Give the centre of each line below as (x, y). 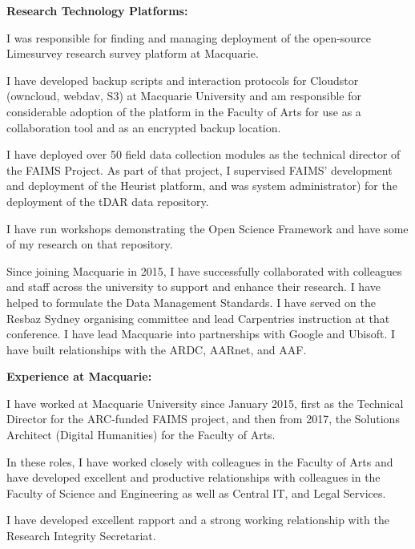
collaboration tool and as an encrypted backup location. (144, 127)
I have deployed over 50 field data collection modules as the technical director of (203, 154)
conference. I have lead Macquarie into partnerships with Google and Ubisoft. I (201, 334)
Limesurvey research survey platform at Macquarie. (133, 53)
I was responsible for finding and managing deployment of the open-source (189, 37)
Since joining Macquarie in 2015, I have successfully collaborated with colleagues (204, 270)
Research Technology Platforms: (97, 10)
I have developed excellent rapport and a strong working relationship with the (198, 520)
